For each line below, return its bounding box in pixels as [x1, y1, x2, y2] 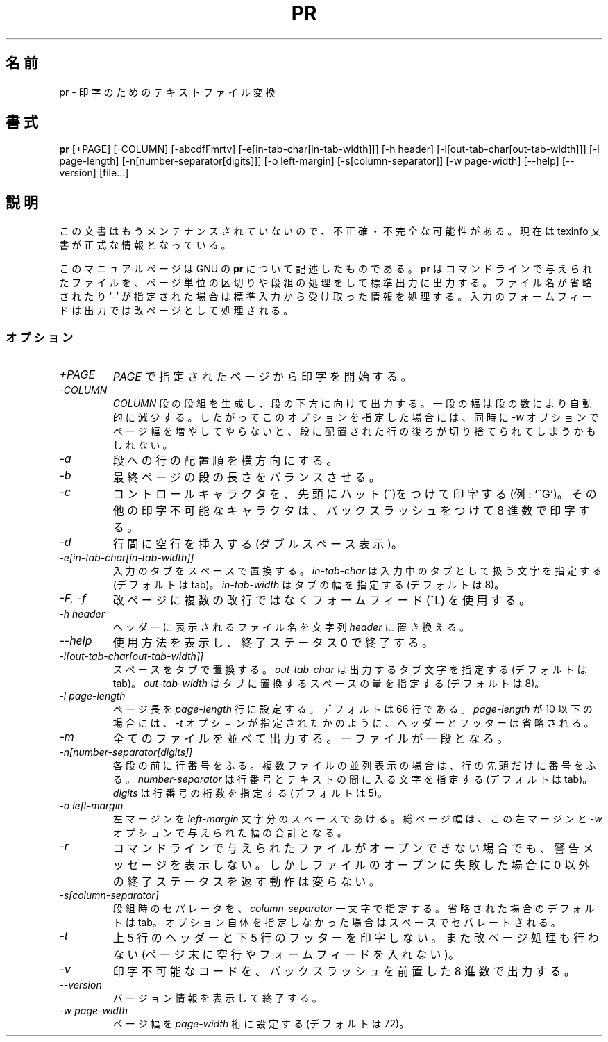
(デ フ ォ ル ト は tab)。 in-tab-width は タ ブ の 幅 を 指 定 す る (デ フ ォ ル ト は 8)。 [112, 579, 505, 591]
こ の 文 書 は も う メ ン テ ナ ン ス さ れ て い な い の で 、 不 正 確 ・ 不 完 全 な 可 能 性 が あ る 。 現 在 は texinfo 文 [59, 225, 601, 238]
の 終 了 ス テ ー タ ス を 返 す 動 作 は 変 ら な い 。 [112, 875, 380, 889]
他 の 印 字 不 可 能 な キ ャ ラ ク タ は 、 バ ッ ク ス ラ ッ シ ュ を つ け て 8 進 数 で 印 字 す [112, 504, 590, 518]
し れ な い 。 [112, 439, 173, 452]
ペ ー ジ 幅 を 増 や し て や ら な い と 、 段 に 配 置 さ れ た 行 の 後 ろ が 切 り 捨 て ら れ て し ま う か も [112, 425, 596, 438]
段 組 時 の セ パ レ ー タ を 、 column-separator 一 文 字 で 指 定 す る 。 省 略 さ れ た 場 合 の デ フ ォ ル [112, 902, 595, 915]
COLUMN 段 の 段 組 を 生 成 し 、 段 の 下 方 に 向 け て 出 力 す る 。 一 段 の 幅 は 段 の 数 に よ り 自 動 [112, 397, 593, 410]
